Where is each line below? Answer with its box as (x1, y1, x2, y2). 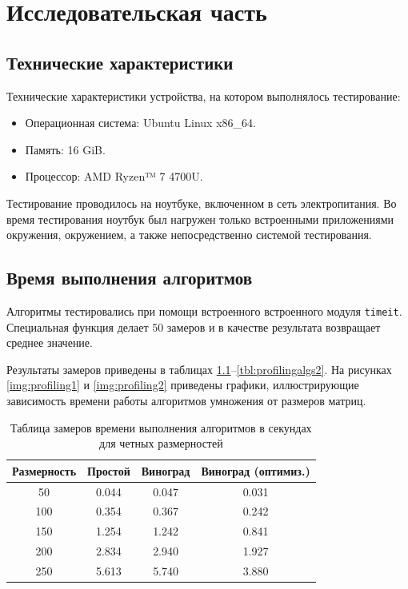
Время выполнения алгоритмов (6, 265, 252, 290)
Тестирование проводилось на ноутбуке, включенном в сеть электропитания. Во (6, 194, 397, 211)
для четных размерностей (99, 435, 223, 452)
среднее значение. (6, 334, 93, 351)
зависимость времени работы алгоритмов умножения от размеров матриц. (6, 392, 366, 408)
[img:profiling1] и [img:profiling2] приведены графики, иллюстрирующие (6, 376, 359, 393)
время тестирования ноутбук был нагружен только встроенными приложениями (6, 210, 394, 227)
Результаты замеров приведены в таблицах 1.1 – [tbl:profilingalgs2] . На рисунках (6, 360, 392, 377)
